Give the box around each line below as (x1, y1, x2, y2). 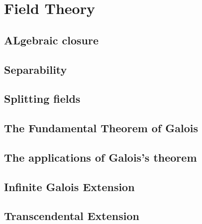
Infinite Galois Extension (4, 179, 135, 194)
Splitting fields (4, 91, 81, 106)
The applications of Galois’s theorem (4, 149, 197, 165)
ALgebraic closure (4, 32, 99, 47)
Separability (4, 61, 67, 77)
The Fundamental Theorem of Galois (4, 120, 199, 136)
